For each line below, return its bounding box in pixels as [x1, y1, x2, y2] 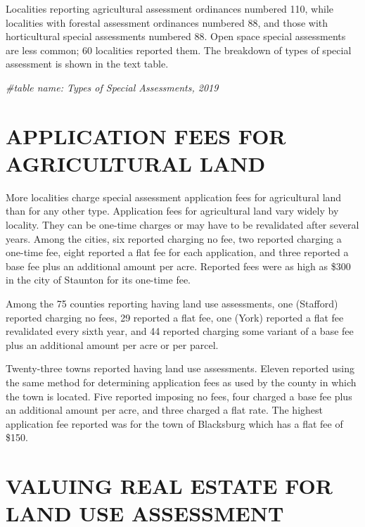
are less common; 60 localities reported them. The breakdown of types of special [6, 42, 352, 57]
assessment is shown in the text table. [6, 56, 169, 71]
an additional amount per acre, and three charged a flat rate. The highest [6, 402, 324, 417]
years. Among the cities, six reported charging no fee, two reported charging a [6, 231, 342, 246]
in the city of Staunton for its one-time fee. [6, 272, 191, 287]
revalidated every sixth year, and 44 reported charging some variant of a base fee [6, 324, 354, 338]
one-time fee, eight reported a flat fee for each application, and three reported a [6, 245, 349, 260]
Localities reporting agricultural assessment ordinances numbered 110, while [6, 1, 334, 15]
